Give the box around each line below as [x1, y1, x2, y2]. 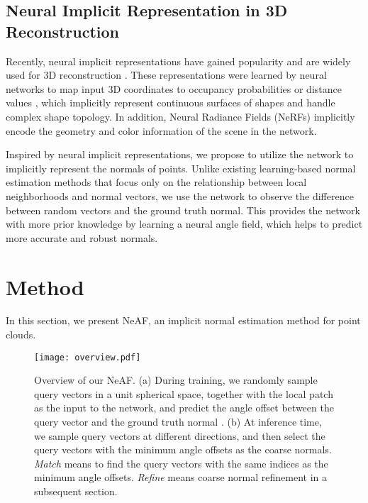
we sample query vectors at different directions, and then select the [34, 428, 325, 443]
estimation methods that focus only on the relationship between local [6, 175, 307, 189]
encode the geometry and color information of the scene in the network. [6, 123, 317, 138]
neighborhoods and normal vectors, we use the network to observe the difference [6, 188, 354, 203]
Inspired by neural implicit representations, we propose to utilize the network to [6, 147, 354, 162]
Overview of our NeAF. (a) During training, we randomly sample [34, 372, 318, 387]
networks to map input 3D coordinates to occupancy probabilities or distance [6, 81, 342, 96]
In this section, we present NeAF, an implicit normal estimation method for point [6, 313, 361, 328]
